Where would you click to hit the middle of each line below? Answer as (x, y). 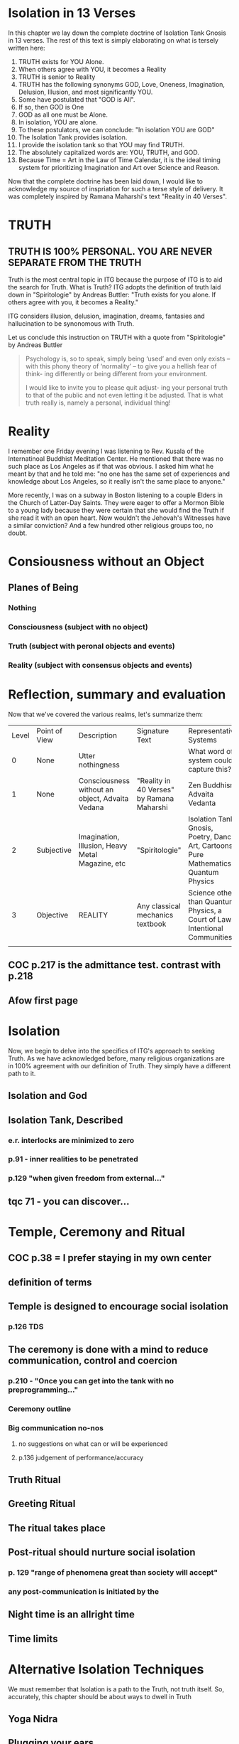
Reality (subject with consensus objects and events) (100, 665)
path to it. (22, 1073)
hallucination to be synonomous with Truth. (71, 323)
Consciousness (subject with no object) (78, 627)
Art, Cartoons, (211, 846)
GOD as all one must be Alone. (63, 115)
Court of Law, (211, 920)
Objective (52, 915)
